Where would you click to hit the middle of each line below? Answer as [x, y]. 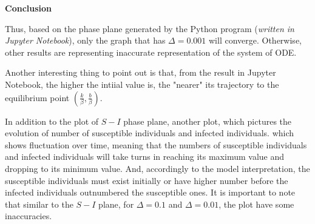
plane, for [116, 204]
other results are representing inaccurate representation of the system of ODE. [151, 52]
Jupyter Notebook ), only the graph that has [85, 40]
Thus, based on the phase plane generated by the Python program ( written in [150, 28]
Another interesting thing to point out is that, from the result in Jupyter [141, 72]
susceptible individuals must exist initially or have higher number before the [147, 180]
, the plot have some [256, 204]
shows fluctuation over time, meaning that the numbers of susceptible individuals [156, 144]
